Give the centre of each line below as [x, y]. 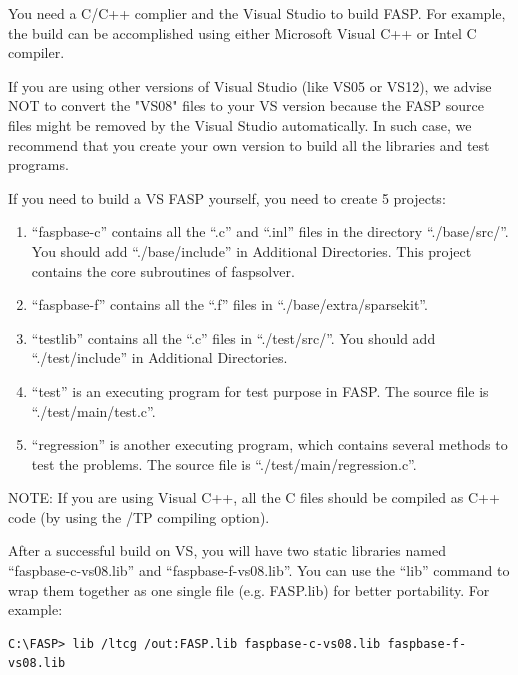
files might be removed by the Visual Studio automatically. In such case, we [240, 124]
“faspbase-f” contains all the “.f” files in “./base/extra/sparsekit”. [229, 304]
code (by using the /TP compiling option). [139, 516]
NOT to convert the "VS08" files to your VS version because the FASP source [246, 105]
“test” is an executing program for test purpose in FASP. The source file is [260, 390]
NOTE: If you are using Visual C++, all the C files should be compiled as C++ [254, 497]
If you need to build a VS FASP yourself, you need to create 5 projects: [227, 197]
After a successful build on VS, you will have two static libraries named [227, 550]
